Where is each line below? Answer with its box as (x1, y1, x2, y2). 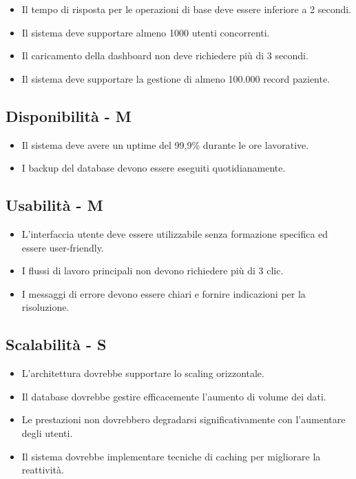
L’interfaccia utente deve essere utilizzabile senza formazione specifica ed (21, 226, 328, 241)
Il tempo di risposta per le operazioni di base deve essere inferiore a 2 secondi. (21, 2, 352, 16)
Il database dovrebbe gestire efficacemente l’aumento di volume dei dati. (21, 389, 326, 403)
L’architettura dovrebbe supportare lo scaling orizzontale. (21, 366, 264, 380)
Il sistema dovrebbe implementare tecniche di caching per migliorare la (21, 449, 321, 463)
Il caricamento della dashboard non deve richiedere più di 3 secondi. (21, 48, 308, 63)
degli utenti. (21, 425, 73, 440)
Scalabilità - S (6, 334, 107, 355)
